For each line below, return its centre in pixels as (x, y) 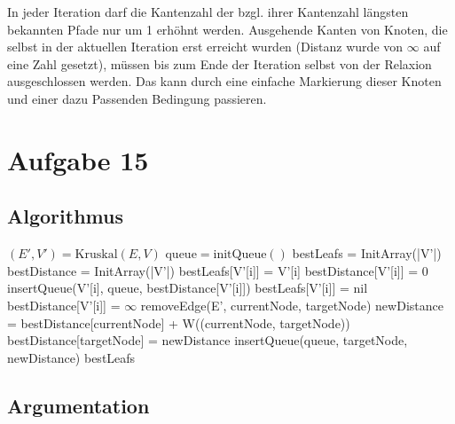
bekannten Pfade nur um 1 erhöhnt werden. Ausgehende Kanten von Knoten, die (227, 29)
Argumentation (78, 405)
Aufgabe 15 (78, 159)
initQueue (240, 255)
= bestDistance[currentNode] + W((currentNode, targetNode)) (179, 322)
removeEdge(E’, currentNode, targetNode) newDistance (292, 305)
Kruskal (96, 255)
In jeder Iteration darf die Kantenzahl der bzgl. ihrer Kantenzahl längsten (208, 12)
